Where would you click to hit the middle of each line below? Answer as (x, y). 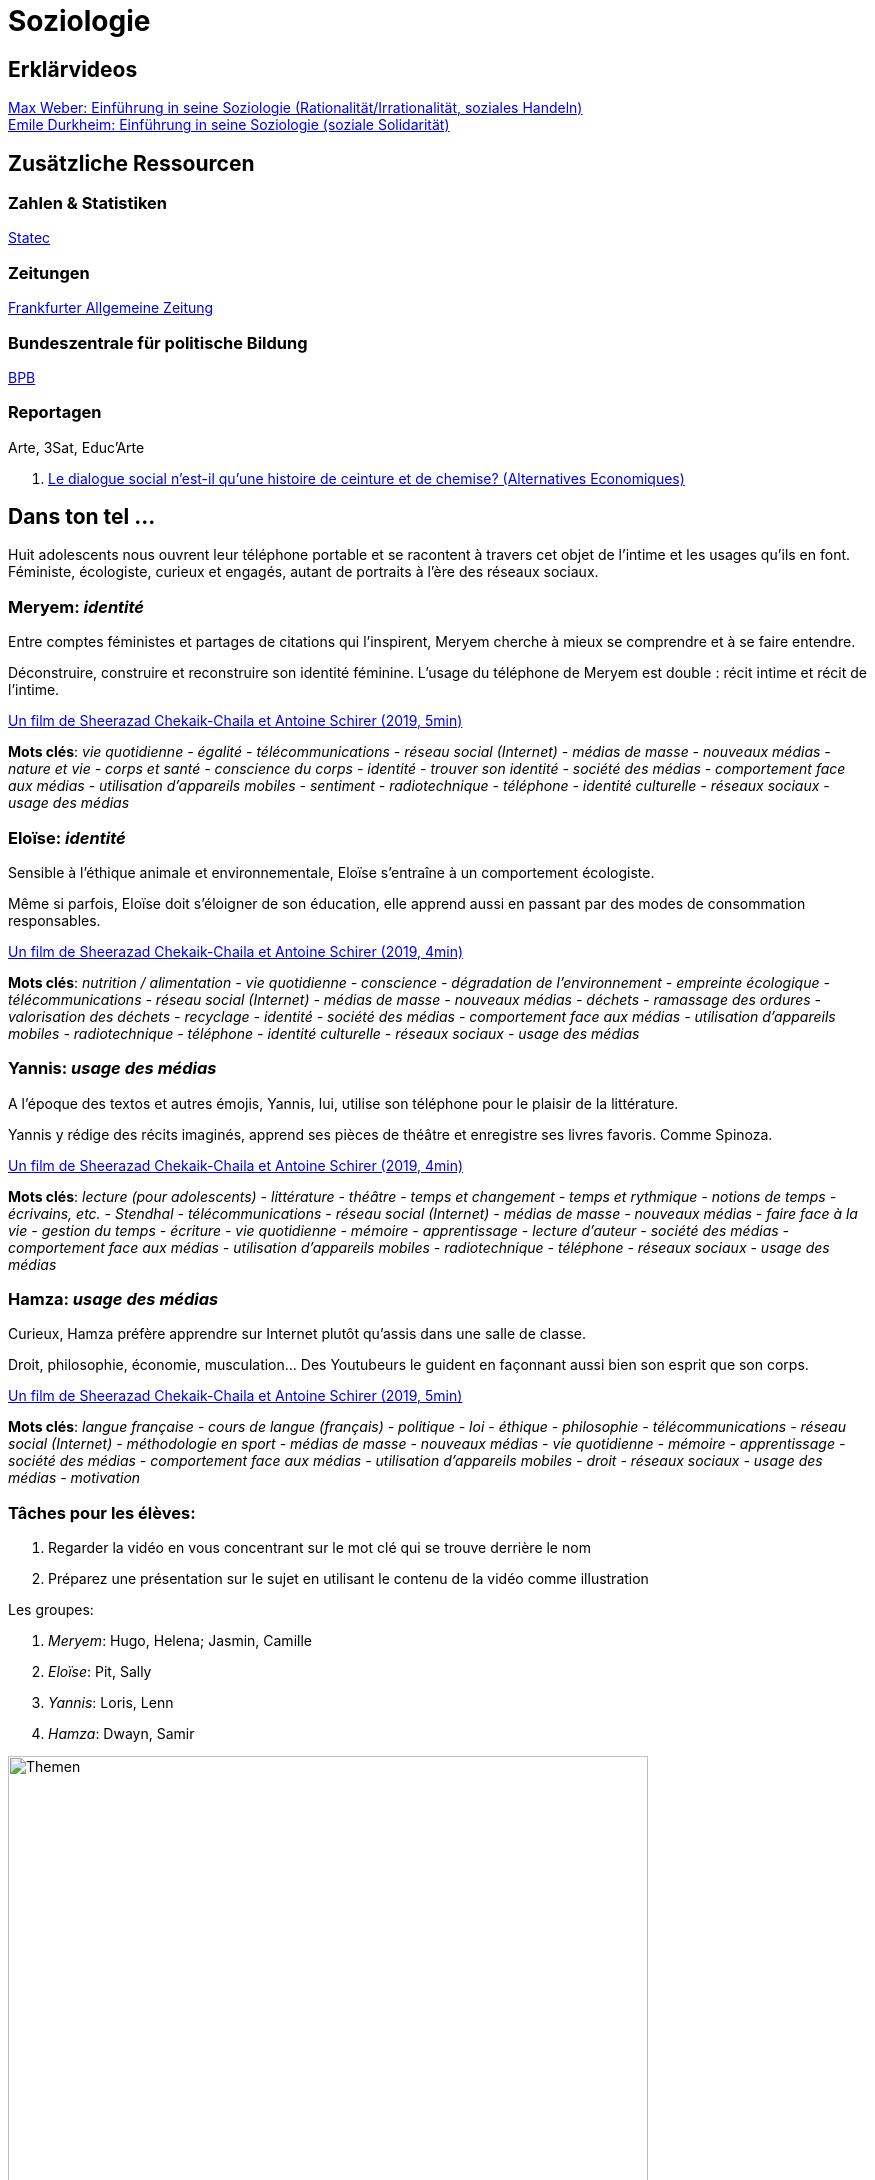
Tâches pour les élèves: (102, 1512)
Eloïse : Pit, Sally (100, 1672)
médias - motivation (74, 1478)
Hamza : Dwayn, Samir (121, 1734)
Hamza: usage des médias (113, 1299)
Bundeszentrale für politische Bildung (158, 342)
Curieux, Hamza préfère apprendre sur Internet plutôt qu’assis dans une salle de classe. (297, 1334)
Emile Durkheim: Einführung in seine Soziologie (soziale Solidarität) (229, 125)
